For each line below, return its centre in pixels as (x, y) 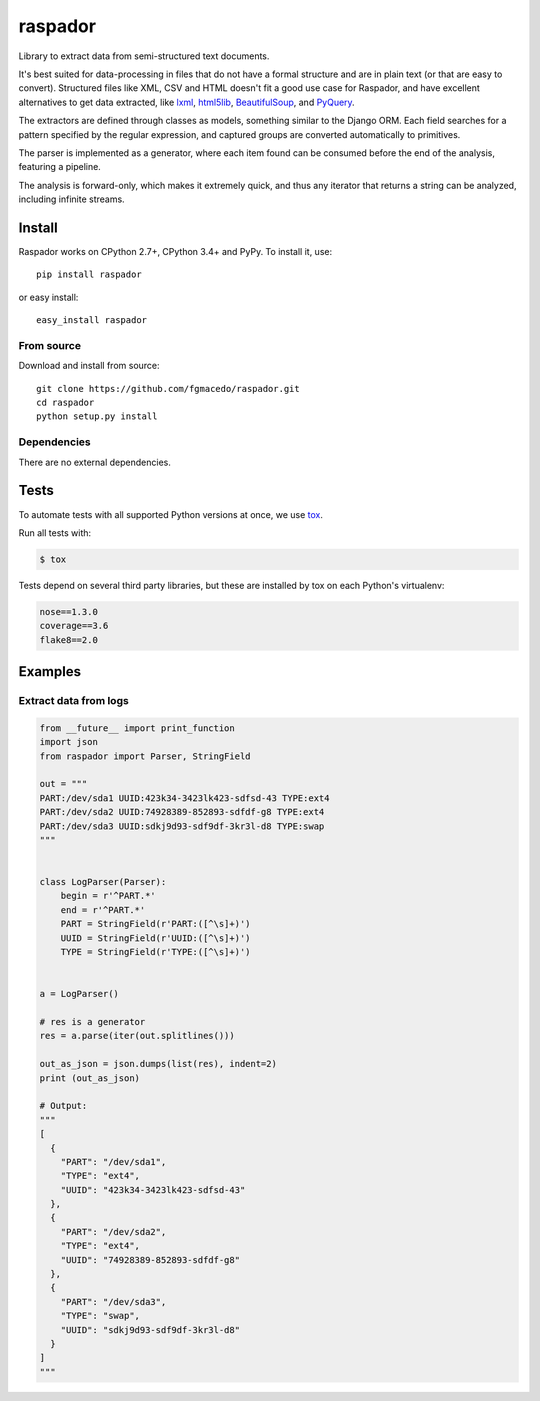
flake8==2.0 (69, 639)
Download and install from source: (89, 366)
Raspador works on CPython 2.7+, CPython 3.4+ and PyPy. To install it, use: (175, 251)
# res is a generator (92, 1021)
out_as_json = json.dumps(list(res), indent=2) (158, 1064)
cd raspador (65, 403)
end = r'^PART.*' (103, 909)
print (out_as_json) (89, 1078)
